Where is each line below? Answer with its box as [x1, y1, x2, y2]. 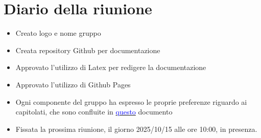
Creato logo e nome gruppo [15, 28, 101, 38]
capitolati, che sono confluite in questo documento [15, 106, 173, 117]
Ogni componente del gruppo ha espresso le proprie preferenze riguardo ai [15, 96, 247, 107]
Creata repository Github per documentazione [15, 44, 160, 55]
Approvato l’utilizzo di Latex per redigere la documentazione [15, 62, 206, 73]
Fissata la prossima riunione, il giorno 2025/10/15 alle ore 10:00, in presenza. [15, 123, 257, 134]
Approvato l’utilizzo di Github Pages [15, 79, 131, 89]
